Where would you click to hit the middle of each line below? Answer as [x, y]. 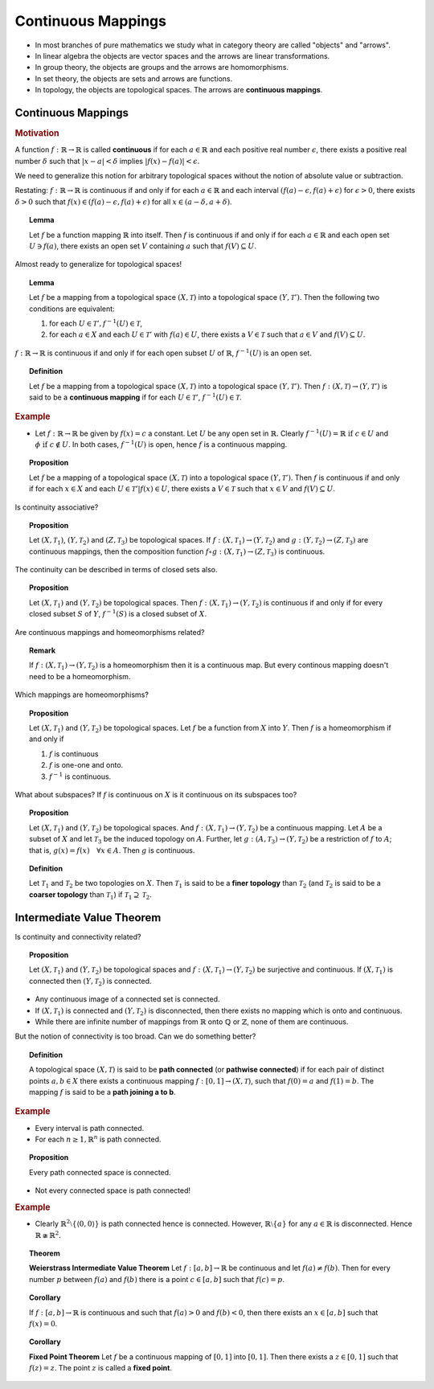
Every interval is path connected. [90, 1128]
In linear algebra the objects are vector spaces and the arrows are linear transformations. [182, 55]
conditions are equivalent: [72, 309]
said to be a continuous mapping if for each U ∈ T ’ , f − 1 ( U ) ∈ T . [135, 397]
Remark [43, 650]
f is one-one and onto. [86, 765]
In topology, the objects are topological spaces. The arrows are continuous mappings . [179, 90]
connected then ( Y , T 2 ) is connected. [90, 982]
